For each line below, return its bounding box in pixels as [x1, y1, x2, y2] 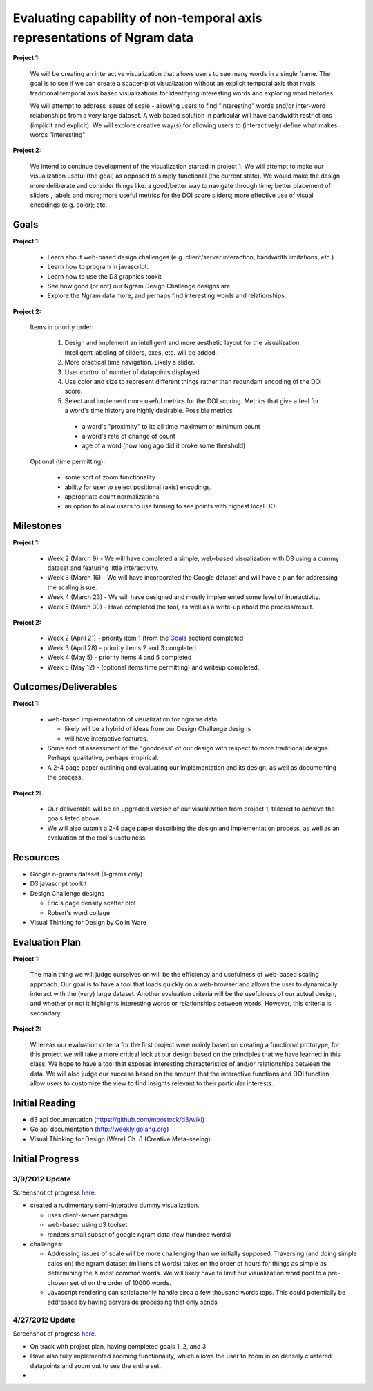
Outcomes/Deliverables [12, 681, 117, 693]
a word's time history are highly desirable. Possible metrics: [64, 407, 235, 415]
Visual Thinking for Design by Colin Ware [30, 918, 146, 926]
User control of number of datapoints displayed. [64, 367, 202, 376]
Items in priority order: [30, 323, 94, 331]
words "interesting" [30, 131, 86, 139]
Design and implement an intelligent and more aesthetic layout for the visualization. [64, 339, 302, 347]
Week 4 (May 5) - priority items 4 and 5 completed [47, 654, 192, 662]
